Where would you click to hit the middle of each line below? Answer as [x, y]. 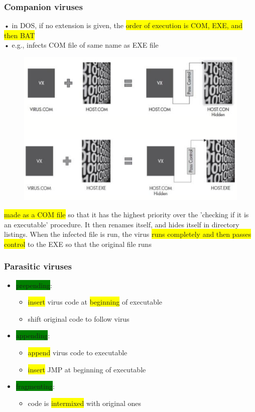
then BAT [20, 35]
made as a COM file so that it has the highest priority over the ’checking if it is [126, 214]
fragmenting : [35, 386]
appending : [33, 335]
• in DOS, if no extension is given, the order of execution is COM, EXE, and [123, 25]
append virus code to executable [78, 352]
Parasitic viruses [38, 266]
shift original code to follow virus [79, 318]
